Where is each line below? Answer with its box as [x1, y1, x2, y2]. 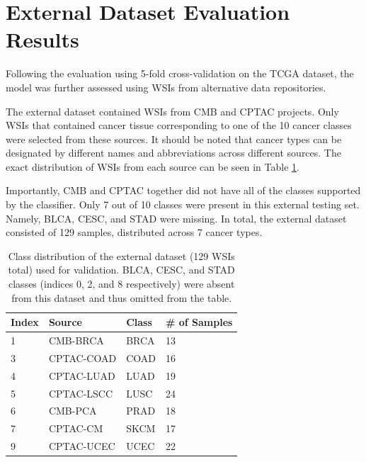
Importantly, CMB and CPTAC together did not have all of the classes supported [6, 183, 361, 198]
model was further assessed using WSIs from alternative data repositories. [6, 79, 326, 94]
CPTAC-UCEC [48, 439, 115, 453]
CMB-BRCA [48, 333, 104, 348]
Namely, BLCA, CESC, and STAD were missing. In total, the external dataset [6, 210, 347, 225]
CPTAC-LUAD [48, 368, 115, 383]
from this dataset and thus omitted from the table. [11, 290, 232, 305]
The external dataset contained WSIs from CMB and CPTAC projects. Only [6, 103, 339, 118]
